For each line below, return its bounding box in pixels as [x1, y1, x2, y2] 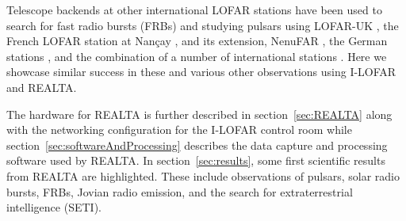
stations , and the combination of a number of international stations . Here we [6, 48, 387, 64]
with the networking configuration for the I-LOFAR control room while [6, 121, 352, 138]
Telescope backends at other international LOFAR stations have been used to [6, 2, 382, 17]
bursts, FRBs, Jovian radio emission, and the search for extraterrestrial [6, 183, 353, 200]
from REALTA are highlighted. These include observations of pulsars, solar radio [6, 167, 400, 184]
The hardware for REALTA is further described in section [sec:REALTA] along [6, 105, 393, 122]
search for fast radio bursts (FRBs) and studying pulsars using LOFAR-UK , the [6, 17, 399, 33]
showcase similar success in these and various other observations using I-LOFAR [6, 63, 396, 80]
